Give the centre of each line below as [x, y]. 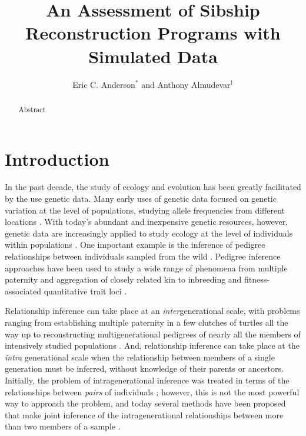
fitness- [257, 279]
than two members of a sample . [63, 426]
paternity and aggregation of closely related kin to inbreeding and [123, 279]
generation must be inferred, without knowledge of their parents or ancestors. [144, 368]
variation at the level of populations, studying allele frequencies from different [145, 210]
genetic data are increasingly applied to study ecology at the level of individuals [149, 233]
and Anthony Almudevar [186, 84]
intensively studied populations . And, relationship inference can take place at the [152, 345]
